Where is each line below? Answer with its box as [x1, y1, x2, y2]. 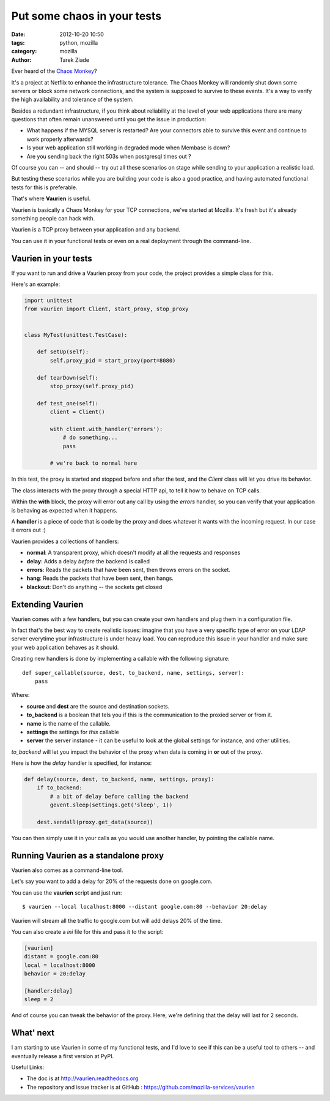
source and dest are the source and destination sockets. [26, 702, 170, 710]
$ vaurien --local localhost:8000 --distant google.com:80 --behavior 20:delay [22, 903, 267, 911]
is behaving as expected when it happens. [11, 506, 118, 514]
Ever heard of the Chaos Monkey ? [11, 67, 97, 75]
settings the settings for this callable [26, 728, 119, 735]
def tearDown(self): [37, 374, 99, 381]
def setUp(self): [37, 348, 89, 355]
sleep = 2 [24, 996, 54, 1003]
